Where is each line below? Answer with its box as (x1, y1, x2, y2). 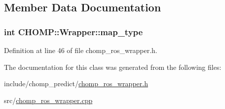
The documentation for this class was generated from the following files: (4, 61, 222, 72)
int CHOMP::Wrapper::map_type (4, 25, 143, 38)
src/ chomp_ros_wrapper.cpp (4, 95, 93, 105)
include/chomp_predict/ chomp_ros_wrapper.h (4, 78, 148, 89)
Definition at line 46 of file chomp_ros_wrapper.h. (4, 45, 157, 55)
